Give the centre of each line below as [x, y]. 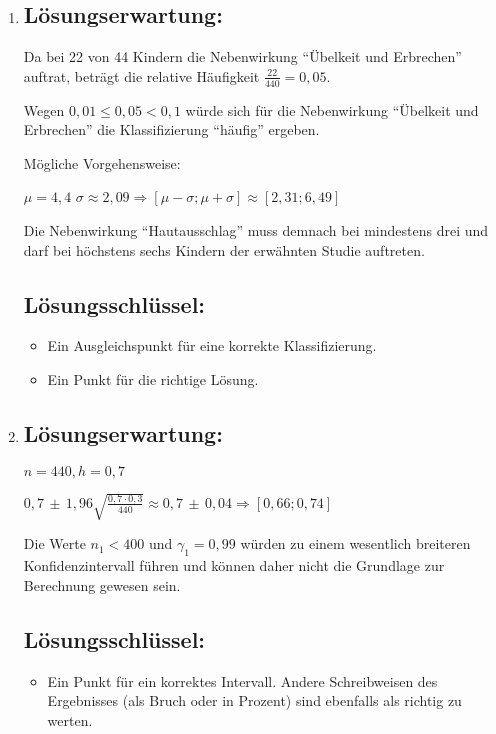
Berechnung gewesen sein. [102, 584]
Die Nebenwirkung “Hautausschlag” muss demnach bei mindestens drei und [256, 230]
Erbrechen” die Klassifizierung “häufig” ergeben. [171, 129]
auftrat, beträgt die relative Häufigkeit [141, 75]
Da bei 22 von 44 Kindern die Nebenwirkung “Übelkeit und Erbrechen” [242, 56]
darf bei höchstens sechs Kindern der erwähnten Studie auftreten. [224, 249]
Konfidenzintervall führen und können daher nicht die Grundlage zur [234, 565]
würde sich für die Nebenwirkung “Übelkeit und [332, 109]
